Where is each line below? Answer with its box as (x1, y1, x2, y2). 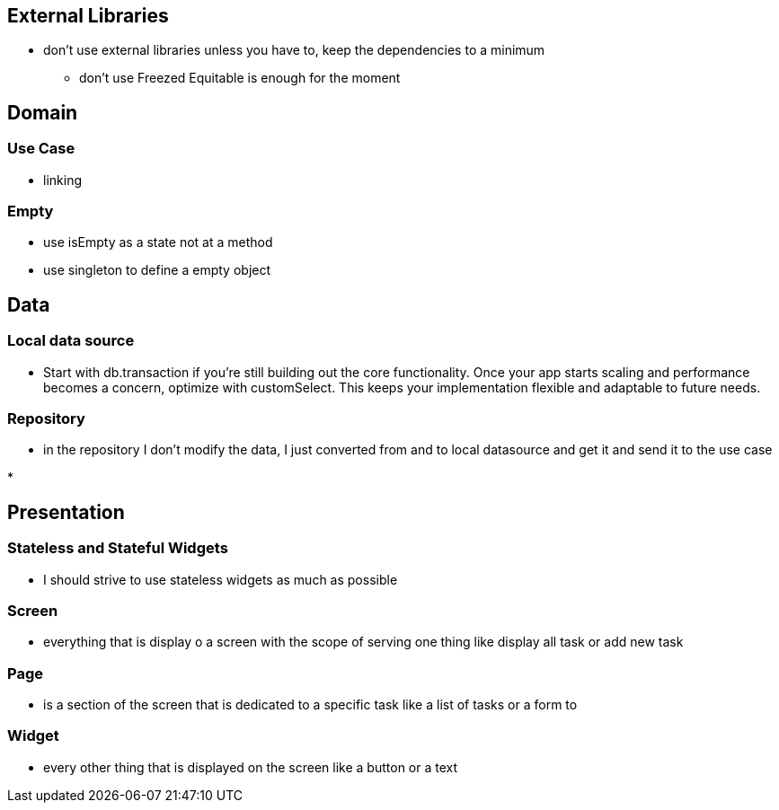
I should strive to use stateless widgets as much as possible (43, 571, 398, 587)
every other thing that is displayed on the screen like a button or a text (43, 759, 458, 775)
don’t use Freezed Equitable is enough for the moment (79, 70, 401, 86)
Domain (7, 101, 78, 124)
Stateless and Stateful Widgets (7, 539, 228, 558)
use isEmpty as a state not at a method (43, 234, 273, 251)
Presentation (7, 500, 125, 524)
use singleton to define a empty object (43, 262, 271, 278)
